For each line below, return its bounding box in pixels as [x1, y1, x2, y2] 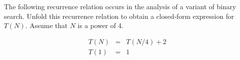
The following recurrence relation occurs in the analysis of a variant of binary [4, 1, 236, 11]
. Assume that [25, 20, 68, 30]
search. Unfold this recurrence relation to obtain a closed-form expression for [4, 11, 234, 21]
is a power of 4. [77, 20, 124, 30]
